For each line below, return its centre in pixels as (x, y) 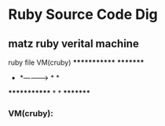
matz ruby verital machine (73, 44)
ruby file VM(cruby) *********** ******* (76, 62)
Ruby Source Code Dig (83, 15)
